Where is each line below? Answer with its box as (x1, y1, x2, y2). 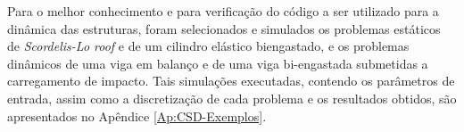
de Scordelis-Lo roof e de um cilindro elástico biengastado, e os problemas (7, 37, 410, 55)
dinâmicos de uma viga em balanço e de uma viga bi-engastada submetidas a (7, 54, 428, 72)
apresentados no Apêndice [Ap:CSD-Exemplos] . (7, 106, 267, 125)
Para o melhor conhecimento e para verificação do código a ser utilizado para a (7, 2, 439, 20)
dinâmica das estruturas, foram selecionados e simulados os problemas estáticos (7, 19, 441, 37)
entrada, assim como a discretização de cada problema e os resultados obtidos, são (7, 88, 457, 107)
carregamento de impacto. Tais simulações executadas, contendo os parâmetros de (7, 71, 455, 90)
